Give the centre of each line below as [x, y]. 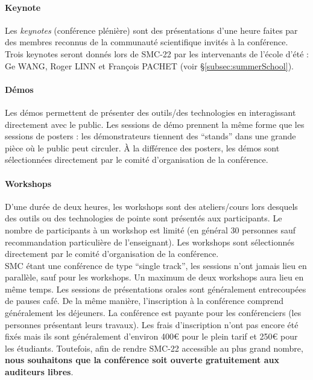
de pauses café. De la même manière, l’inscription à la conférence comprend [144, 301]
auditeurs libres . [39, 372]
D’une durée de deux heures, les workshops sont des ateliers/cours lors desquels [151, 206]
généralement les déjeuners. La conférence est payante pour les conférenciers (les [153, 313]
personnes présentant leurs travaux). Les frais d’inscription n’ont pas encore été [152, 324]
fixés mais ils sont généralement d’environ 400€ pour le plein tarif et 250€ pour [151, 336]
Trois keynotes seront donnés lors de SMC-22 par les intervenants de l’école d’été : [157, 53]
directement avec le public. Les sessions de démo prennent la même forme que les [155, 124]
